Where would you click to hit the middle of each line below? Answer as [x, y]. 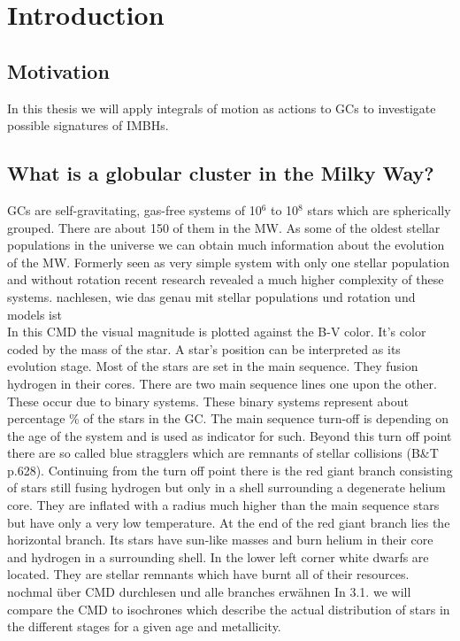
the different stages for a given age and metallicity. [144, 626]
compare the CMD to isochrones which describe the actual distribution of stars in [229, 609]
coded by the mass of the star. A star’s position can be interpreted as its [204, 348]
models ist [34, 314]
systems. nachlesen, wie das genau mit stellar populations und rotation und [211, 296]
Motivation [58, 70]
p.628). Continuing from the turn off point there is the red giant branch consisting [230, 470]
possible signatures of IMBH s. [88, 125]
